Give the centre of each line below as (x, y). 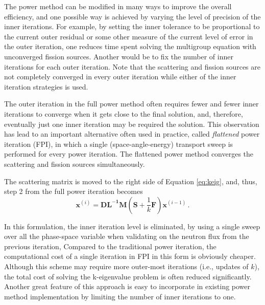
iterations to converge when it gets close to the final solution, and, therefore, (124, 113)
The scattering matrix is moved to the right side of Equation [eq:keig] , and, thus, (131, 181)
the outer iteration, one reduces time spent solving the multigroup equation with (130, 46)
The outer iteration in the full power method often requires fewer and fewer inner (131, 104)
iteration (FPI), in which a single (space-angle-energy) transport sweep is (119, 144)
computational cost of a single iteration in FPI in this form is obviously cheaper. (130, 256)
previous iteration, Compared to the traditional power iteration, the (110, 246)
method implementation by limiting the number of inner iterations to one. (120, 296)
